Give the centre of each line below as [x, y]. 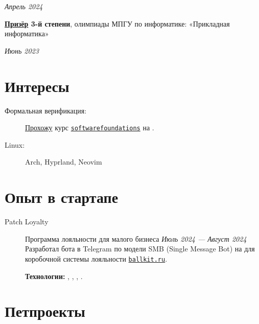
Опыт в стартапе [62, 197]
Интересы [37, 86]
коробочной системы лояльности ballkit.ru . [96, 258]
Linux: [15, 144]
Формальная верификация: [46, 110]
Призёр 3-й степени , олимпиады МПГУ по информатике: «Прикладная [117, 23]
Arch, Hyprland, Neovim [64, 162]
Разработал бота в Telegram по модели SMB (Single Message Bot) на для [140, 249]
